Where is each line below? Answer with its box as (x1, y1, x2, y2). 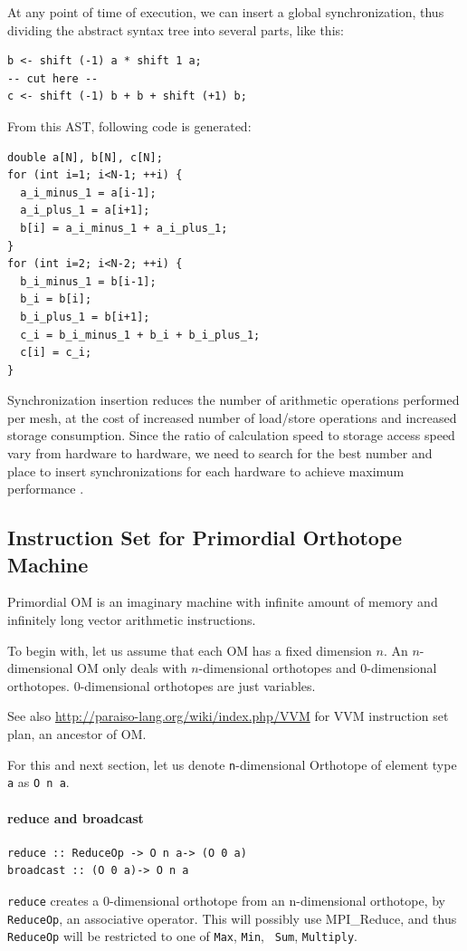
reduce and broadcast (7, 808, 144, 827)
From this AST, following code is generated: (7, 116, 252, 135)
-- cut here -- (7, 72, 99, 85)
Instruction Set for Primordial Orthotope (7, 524, 403, 552)
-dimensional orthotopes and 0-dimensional (198, 658, 437, 677)
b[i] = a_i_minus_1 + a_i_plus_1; (20, 221, 228, 235)
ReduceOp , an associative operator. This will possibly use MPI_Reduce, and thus (7, 908, 457, 927)
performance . (7, 479, 84, 498)
